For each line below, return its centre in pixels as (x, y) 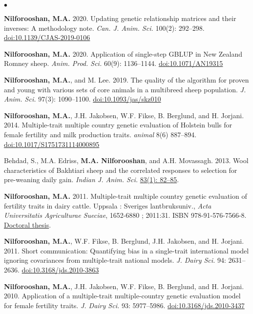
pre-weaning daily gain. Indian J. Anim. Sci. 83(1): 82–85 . (92, 179)
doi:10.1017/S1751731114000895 (52, 144)
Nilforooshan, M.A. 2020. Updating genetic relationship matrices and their (120, 18)
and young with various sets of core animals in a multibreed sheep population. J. (125, 89)
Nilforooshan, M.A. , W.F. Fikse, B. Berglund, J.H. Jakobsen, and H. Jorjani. (124, 241)
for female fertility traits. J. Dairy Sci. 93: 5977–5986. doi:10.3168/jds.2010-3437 (124, 305)
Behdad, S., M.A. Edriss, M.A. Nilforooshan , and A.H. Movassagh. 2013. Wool (126, 160)
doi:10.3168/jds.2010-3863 (60, 270)
